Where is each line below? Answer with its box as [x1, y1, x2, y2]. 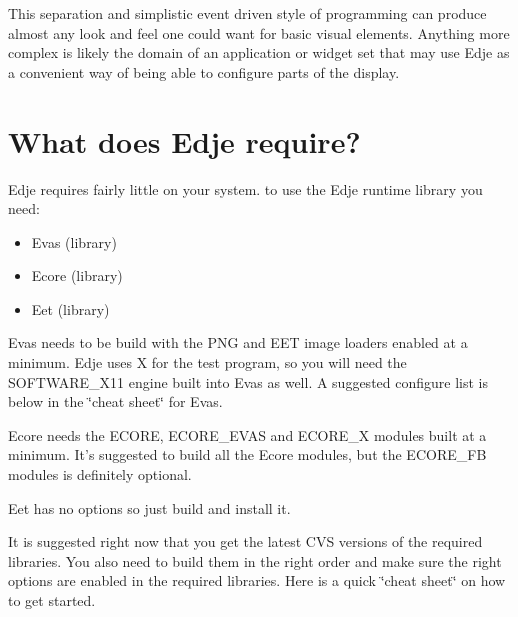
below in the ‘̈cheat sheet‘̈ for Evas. [8, 391, 223, 412]
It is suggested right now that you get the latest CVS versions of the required [8, 531, 483, 552]
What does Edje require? [8, 120, 361, 161]
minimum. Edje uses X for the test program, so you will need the [8, 352, 407, 373]
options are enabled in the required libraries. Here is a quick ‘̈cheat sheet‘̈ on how [8, 570, 506, 591]
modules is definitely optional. [8, 464, 192, 485]
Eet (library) [31, 298, 110, 319]
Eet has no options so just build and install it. [8, 497, 291, 518]
